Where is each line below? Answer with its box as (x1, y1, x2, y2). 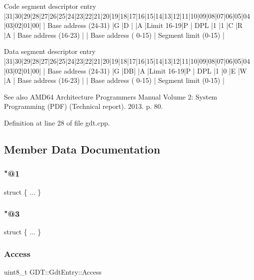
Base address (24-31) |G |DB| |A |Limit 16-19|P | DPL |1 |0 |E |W (47, 65, 247, 76)
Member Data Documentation (4, 141, 161, 156)
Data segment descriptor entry (4, 46, 96, 56)
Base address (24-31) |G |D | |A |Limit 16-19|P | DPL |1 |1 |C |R (47, 20, 243, 30)
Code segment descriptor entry (4, 1, 96, 11)
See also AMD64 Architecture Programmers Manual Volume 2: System (4, 91, 218, 102)
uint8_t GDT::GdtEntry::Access (4, 267, 102, 277)
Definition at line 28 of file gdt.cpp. (4, 117, 110, 127)
